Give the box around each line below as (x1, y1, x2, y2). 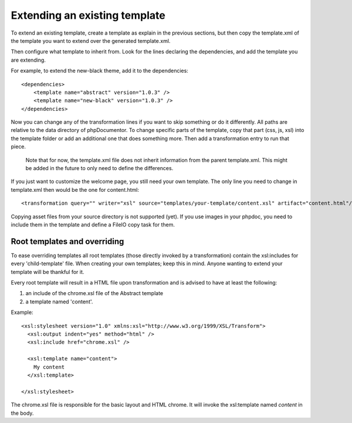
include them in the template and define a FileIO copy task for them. (11, 221, 175, 228)
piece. (11, 143, 26, 150)
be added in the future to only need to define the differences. (25, 165, 174, 172)
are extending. (11, 56, 46, 63)
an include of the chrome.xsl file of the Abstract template (25, 290, 164, 297)
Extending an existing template (11, 9, 165, 22)
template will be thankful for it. (11, 268, 84, 275)
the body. (11, 410, 34, 417)
